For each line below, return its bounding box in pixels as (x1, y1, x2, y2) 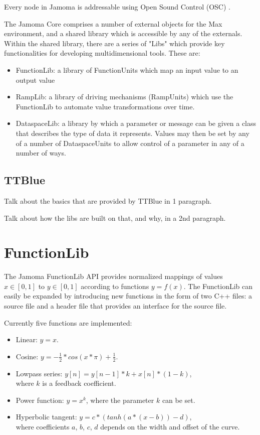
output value (16, 74, 55, 85)
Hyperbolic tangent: (16, 411, 77, 422)
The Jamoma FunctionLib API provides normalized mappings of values (4, 271, 223, 281)
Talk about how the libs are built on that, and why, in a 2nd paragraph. (4, 212, 226, 223)
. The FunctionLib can (183, 280, 253, 291)
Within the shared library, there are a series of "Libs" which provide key (4, 38, 225, 48)
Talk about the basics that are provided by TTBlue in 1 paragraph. (4, 195, 212, 206)
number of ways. (16, 148, 66, 158)
